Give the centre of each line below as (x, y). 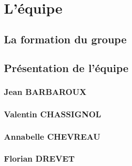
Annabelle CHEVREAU (52, 136)
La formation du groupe (65, 39)
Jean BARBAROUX (45, 91)
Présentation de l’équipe (66, 67)
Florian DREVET (39, 158)
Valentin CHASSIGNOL (53, 114)
